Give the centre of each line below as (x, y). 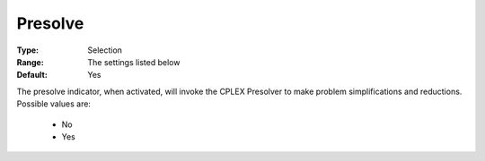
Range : (30, 62)
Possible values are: (54, 104)
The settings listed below (134, 62)
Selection (105, 50)
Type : (28, 50)
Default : (32, 75)
